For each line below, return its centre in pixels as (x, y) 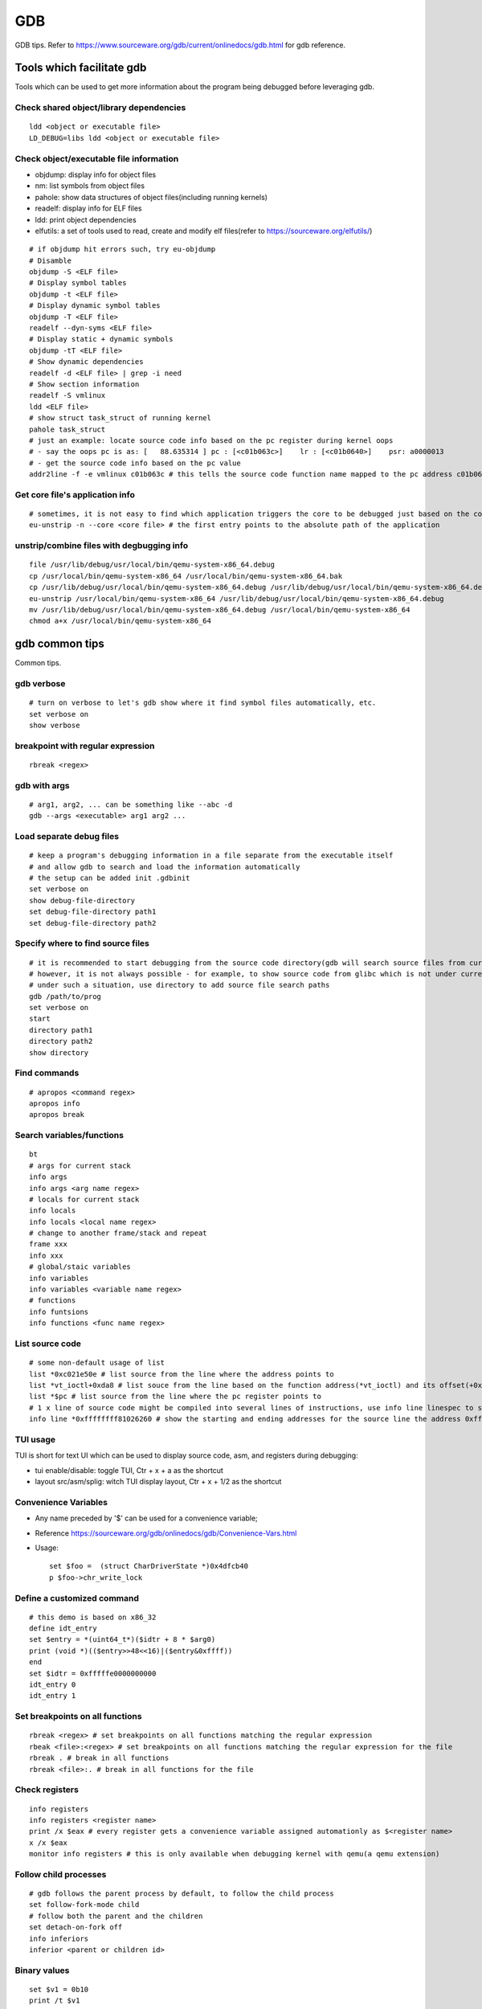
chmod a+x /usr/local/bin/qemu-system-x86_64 (120, 621)
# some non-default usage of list (97, 1363)
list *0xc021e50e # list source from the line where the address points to (182, 1374)
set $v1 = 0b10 (59, 1989)
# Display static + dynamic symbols (101, 339)
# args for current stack (80, 1166)
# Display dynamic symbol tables (95, 306)
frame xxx (48, 1244)
